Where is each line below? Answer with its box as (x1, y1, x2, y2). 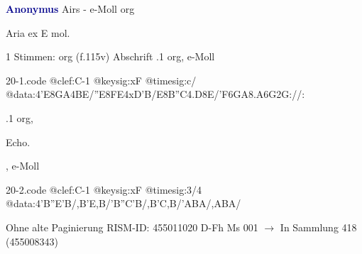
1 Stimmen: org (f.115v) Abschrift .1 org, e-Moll (6, 49, 215, 64)
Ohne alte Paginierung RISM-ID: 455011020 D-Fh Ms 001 (6, 219, 258, 234)
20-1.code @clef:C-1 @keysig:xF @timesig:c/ (6, 72, 197, 87)
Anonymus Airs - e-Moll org (6, 1, 135, 16)
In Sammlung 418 (280, 219, 357, 234)
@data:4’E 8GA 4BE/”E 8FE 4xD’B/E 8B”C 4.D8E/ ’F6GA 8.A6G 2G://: (6, 87, 305, 101)
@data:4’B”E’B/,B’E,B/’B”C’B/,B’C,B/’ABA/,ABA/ (6, 196, 241, 211)
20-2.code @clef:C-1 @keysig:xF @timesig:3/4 (6, 182, 202, 197)
